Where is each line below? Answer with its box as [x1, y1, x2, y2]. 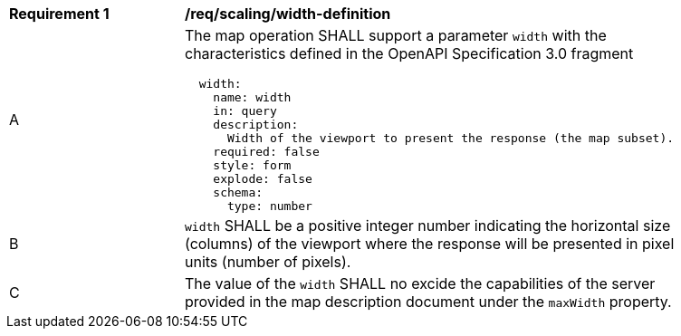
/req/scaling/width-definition [185, 5, 391, 23]
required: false [213, 145, 320, 158]
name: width [213, 91, 292, 104]
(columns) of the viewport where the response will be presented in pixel [185, 235, 675, 253]
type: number [226, 199, 312, 213]
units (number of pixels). [185, 253, 351, 271]
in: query [213, 104, 277, 118]
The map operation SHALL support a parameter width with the [185, 26, 607, 44]
